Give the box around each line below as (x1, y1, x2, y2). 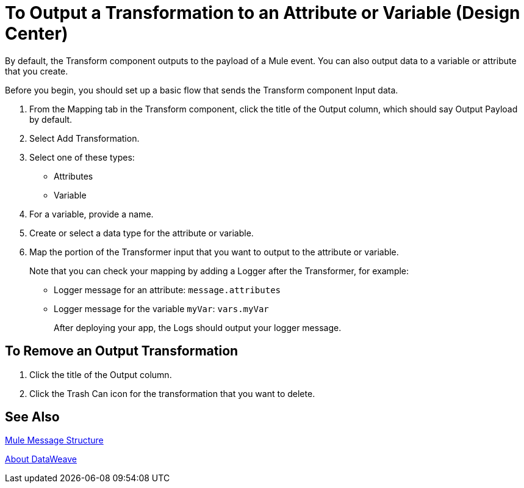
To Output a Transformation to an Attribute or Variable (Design (5, 2, 520, 23)
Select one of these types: (29, 151, 135, 162)
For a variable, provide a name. (29, 208, 154, 219)
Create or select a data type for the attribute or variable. (29, 227, 254, 238)
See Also (5, 409, 60, 425)
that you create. (5, 65, 68, 76)
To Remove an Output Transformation (5, 343, 239, 359)
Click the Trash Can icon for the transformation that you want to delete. (29, 388, 315, 399)
